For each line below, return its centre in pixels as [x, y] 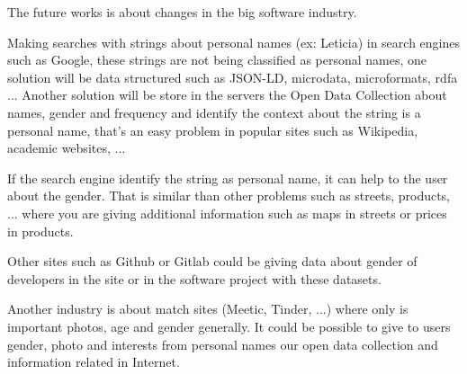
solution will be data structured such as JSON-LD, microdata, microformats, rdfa [233, 77]
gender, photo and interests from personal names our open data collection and [223, 344]
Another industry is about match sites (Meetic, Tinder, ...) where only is [208, 309]
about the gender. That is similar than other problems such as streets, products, [229, 196]
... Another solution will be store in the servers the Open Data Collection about [227, 95]
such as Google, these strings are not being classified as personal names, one [217, 60]
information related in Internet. [94, 362]
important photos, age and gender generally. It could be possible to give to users [229, 326]
